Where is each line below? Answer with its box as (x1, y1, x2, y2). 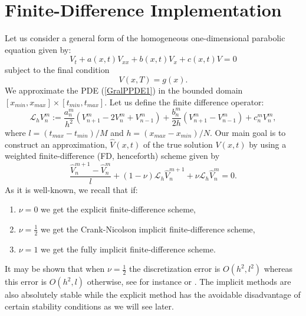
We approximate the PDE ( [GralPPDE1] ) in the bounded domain (5, 84, 243, 96)
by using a (249, 138, 287, 150)
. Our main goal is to (209, 127, 286, 138)
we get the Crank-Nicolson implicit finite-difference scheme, (40, 222, 255, 235)
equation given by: (5, 43, 71, 55)
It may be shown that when (5, 262, 105, 275)
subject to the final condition (5, 64, 110, 76)
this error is (5, 275, 47, 288)
